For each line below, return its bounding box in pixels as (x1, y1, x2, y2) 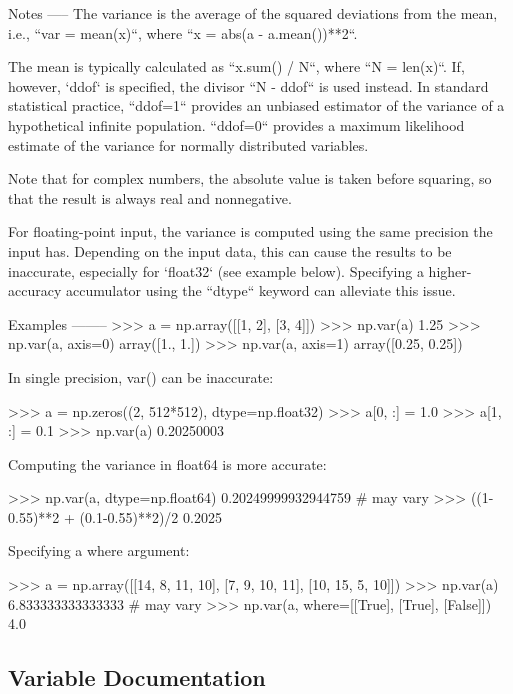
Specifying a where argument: (8, 540, 190, 561)
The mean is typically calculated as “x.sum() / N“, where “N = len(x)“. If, (8, 56, 465, 77)
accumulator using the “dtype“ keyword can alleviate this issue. (65, 280, 456, 301)
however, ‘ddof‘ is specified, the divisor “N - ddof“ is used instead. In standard (8, 75, 489, 96)
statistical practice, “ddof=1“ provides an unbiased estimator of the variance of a (8, 95, 505, 116)
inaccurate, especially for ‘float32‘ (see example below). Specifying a (8, 260, 424, 281)
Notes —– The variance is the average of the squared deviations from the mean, (8, 3, 498, 23)
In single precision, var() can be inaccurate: (8, 366, 274, 387)
